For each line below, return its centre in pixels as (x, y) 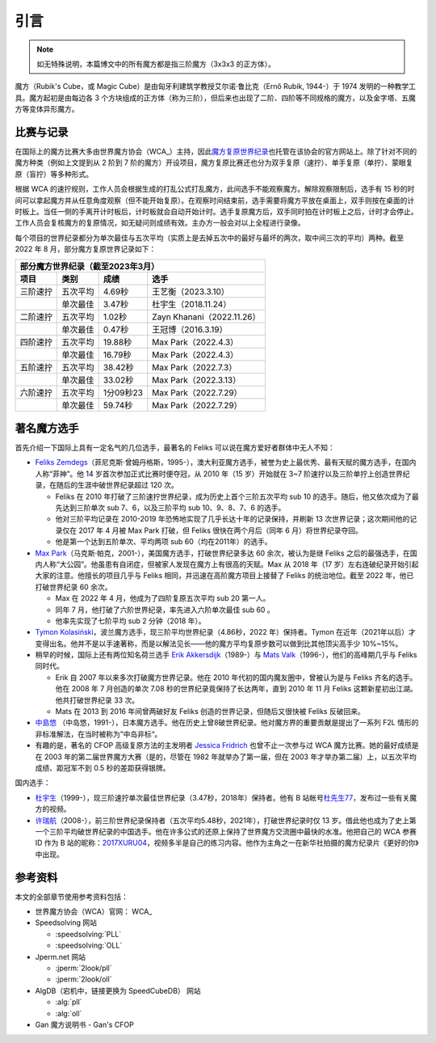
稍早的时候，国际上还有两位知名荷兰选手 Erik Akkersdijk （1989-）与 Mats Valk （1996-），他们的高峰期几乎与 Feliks (226, 655)
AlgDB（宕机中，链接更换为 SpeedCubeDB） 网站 (118, 990)
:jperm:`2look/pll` (84, 968)
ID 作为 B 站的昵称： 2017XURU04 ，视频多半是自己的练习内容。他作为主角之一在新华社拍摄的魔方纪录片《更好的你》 (227, 843)
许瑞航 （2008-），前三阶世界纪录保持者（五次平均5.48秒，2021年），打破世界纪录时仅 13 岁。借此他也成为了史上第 (226, 820)
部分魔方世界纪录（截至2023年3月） (90, 266)
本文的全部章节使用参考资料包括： (71, 897)
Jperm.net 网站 (61, 956)
